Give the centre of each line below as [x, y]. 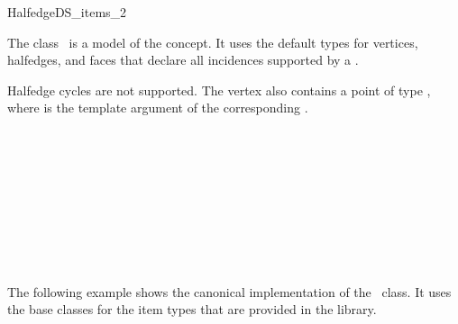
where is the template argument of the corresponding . [158, 108]
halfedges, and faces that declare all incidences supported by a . [183, 60]
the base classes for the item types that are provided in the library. [192, 309]
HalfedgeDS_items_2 [67, 12]
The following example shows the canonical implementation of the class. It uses [229, 291]
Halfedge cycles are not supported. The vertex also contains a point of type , [219, 90]
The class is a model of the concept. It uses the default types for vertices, [213, 42]
